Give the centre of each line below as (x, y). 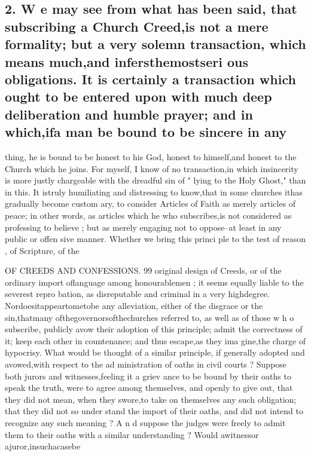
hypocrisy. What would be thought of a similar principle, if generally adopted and (155, 352)
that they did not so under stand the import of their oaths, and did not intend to (154, 411)
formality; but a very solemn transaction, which (155, 44)
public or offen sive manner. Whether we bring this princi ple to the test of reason (155, 239)
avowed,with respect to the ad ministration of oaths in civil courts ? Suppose (146, 364)
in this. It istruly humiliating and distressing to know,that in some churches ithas (154, 192)
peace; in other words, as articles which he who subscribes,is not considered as (148, 215)
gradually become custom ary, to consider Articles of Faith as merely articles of (150, 203)
